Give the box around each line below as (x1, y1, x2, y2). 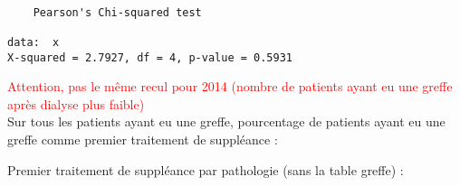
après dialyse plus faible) (7, 94, 145, 113)
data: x (7, 35, 60, 49)
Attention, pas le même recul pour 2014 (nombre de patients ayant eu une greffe (7, 77, 453, 96)
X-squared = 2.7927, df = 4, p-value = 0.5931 (7, 51, 292, 64)
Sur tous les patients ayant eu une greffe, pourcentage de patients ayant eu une (7, 112, 446, 131)
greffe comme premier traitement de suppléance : (7, 130, 278, 149)
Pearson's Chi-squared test (33, 5, 202, 19)
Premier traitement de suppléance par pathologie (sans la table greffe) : (7, 160, 404, 179)
